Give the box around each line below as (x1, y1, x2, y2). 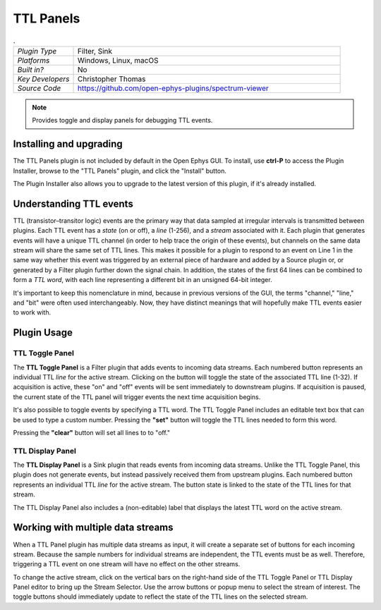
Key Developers (17, 74, 70, 84)
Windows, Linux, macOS (77, 55, 159, 65)
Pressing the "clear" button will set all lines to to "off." (13, 428, 171, 437)
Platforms (17, 55, 50, 65)
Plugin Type (17, 46, 57, 56)
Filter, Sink (77, 46, 113, 56)
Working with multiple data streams (13, 522, 174, 534)
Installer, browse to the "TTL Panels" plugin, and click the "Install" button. (13, 166, 227, 175)
